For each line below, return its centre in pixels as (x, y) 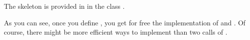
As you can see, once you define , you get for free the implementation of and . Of (125, 22)
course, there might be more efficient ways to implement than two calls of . (116, 32)
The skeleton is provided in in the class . (64, 6)
